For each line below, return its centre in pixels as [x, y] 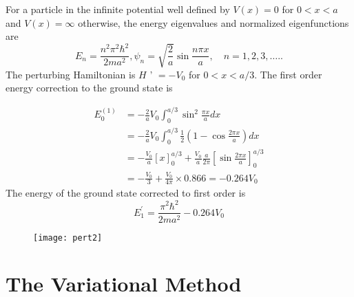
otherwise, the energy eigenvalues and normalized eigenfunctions [214, 22]
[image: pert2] [68, 238]
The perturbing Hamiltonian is [71, 74]
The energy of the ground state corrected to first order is [126, 193]
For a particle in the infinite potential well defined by [118, 9]
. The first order [288, 74]
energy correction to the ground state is [89, 88]
